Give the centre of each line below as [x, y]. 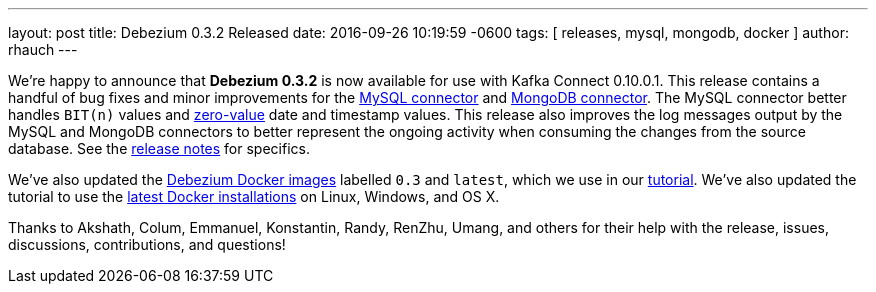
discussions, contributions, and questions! [147, 244]
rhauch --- [43, 49]
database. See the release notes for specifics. [159, 148]
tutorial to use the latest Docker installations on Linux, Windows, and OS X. [254, 196]
